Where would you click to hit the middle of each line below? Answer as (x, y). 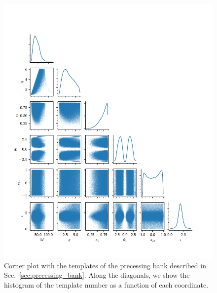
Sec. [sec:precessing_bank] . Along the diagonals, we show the (97, 275)
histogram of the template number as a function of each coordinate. (106, 284)
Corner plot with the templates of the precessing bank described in (105, 265)
